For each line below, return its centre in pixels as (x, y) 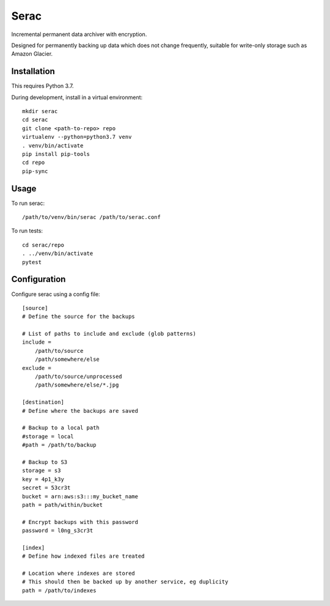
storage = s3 (42, 471)
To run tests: (27, 231)
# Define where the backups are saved (80, 411)
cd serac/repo (43, 245)
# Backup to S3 (45, 462)
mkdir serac (40, 111)
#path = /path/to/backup (59, 445)
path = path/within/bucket (63, 505)
